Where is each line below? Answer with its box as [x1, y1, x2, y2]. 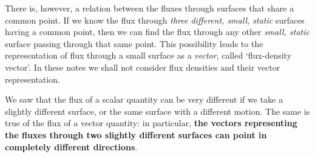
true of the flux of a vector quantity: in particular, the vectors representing [5, 117, 297, 129]
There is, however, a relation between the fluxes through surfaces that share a [5, 2, 294, 14]
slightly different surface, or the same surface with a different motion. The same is [5, 104, 310, 117]
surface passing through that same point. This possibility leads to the [5, 37, 263, 50]
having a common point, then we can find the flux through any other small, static [5, 25, 310, 38]
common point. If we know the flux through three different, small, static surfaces [5, 13, 305, 26]
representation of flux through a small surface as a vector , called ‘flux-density [5, 49, 292, 62]
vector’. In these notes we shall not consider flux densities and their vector [5, 60, 280, 73]
